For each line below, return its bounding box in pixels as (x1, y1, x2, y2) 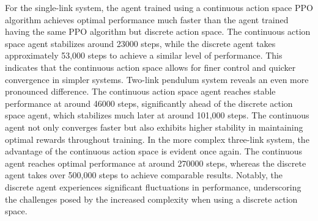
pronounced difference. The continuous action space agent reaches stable (5, 85, 276, 98)
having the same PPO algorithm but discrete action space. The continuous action (5, 25, 311, 38)
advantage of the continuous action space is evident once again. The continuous (5, 145, 303, 158)
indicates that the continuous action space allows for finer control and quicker (5, 60, 296, 73)
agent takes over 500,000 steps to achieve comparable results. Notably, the (5, 168, 283, 181)
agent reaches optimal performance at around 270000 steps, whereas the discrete (5, 156, 306, 169)
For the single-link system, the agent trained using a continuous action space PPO (5, 1, 313, 13)
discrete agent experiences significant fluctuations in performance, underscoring (5, 180, 301, 193)
